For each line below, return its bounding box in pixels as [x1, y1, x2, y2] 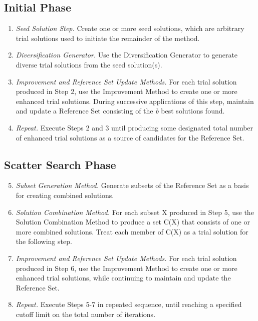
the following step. [16, 236, 72, 246]
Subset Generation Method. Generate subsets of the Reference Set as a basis [16, 180, 249, 190]
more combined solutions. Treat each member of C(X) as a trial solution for [16, 226, 248, 236]
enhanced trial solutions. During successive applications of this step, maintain [16, 95, 254, 106]
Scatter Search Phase [4, 156, 116, 172]
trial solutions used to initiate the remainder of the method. [16, 32, 200, 43]
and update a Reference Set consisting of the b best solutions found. [16, 105, 225, 116]
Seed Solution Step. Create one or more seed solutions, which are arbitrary [16, 23, 244, 33]
